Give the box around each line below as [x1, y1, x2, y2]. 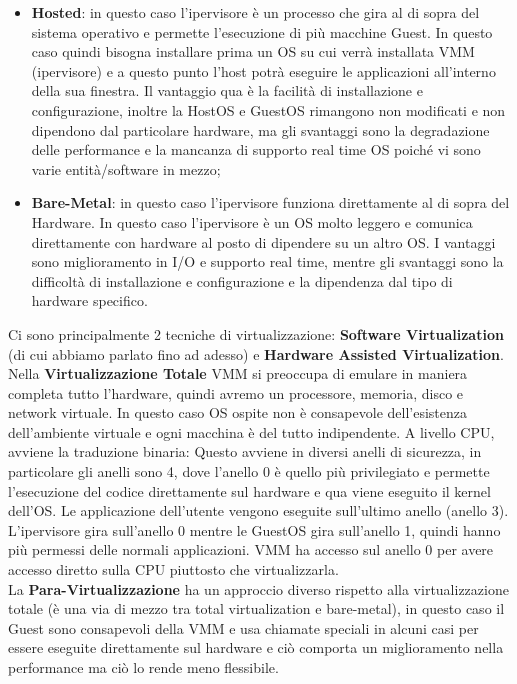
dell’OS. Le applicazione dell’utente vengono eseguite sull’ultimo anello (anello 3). [8, 500, 509, 521]
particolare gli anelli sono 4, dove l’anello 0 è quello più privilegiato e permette [8, 461, 490, 482]
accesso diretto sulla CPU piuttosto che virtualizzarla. [8, 559, 339, 580]
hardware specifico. [31, 290, 148, 311]
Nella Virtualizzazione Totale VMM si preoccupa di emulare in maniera [8, 363, 468, 384]
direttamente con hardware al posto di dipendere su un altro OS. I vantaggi [31, 231, 496, 252]
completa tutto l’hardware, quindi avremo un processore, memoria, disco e [8, 382, 464, 403]
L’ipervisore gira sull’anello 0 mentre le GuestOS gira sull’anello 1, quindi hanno [8, 519, 501, 540]
